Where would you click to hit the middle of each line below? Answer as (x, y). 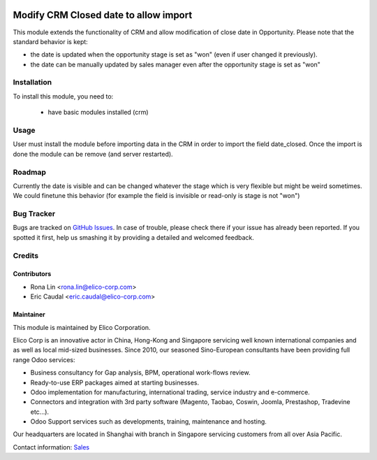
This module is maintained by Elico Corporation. (82, 327)
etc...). (39, 412)
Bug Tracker (34, 214)
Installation (32, 82)
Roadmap (30, 172)
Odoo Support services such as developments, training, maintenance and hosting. (148, 422)
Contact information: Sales (51, 447)
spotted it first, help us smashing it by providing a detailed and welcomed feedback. (133, 237)
